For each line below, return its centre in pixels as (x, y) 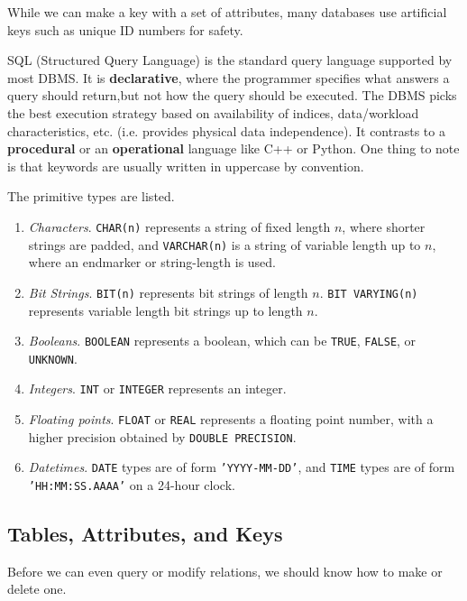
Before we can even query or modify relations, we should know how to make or (225, 571)
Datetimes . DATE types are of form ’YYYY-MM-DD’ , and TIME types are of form (242, 467)
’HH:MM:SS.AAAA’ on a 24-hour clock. (132, 485)
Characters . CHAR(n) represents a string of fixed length (179, 226)
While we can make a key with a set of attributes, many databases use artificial (227, 12)
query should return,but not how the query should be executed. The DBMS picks (232, 95)
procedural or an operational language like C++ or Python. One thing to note (233, 148)
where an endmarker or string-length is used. (152, 262)
